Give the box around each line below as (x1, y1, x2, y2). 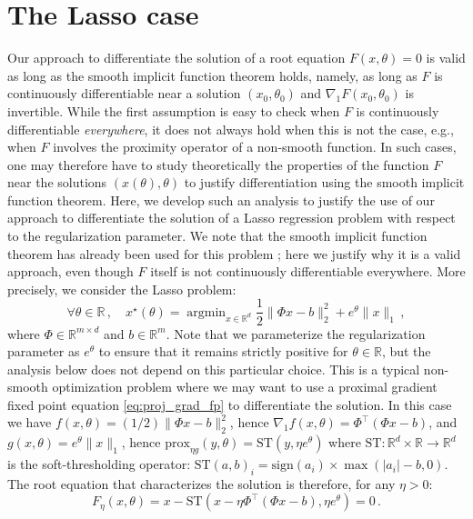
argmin (186, 305, 226, 319)
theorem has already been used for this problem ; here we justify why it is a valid (7, 244, 461, 263)
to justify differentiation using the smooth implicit (184, 173, 465, 192)
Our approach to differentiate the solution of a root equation (7, 48, 346, 67)
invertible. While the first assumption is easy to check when (7, 101, 340, 120)
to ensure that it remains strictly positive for (98, 342, 348, 361)
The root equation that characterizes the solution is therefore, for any (7, 474, 396, 493)
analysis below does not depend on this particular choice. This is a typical (7, 359, 420, 378)
